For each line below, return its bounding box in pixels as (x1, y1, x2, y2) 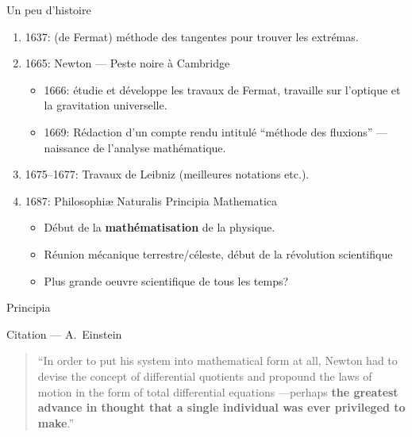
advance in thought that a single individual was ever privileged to (37, 399, 406, 416)
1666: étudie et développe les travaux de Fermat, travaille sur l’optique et (44, 81, 401, 98)
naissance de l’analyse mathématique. (44, 139, 226, 155)
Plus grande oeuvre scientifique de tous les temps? (44, 272, 289, 289)
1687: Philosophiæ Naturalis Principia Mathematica (25, 192, 278, 209)
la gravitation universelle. (44, 97, 167, 113)
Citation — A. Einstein (6, 325, 122, 342)
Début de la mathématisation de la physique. (44, 219, 275, 236)
